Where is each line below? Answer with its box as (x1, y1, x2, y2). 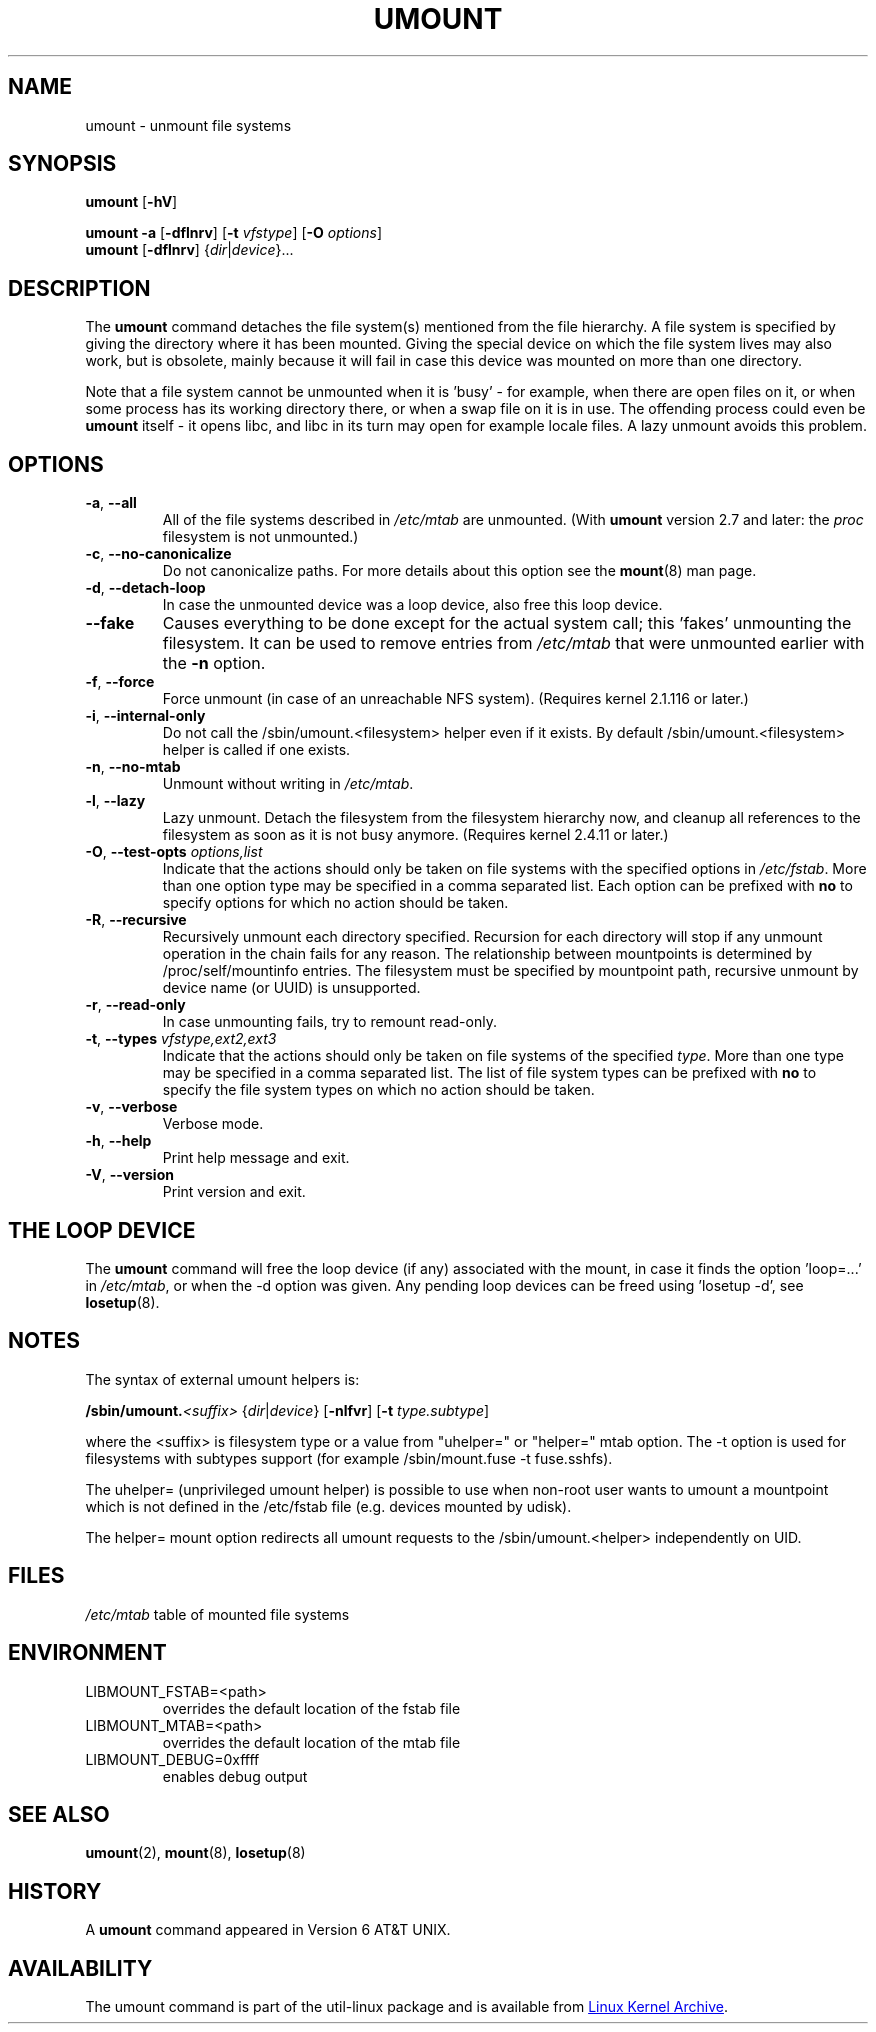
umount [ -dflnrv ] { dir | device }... (85, 241, 294, 259)
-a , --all (85, 494, 137, 512)
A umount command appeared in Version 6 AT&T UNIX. (85, 1921, 451, 1939)
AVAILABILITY (8, 1955, 153, 1981)
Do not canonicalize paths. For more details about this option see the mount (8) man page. (162, 562, 757, 580)
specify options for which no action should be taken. (162, 894, 509, 912)
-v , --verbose (85, 1098, 178, 1116)
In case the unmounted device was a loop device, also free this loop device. (162, 596, 663, 614)
